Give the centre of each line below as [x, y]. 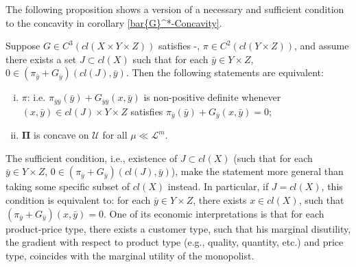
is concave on [61, 135]
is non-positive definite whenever [212, 97]
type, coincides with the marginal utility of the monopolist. [130, 255]
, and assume [322, 46]
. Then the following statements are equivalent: [225, 72]
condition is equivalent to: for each [78, 200]
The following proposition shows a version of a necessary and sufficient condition [175, 9]
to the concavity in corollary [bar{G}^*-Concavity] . [114, 22]
